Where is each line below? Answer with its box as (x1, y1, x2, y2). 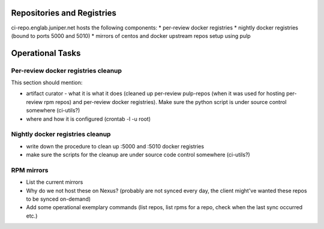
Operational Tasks (11, 48, 81, 58)
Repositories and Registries (11, 8, 117, 18)
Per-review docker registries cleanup (11, 66, 122, 75)
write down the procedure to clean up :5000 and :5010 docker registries (26, 142, 204, 150)
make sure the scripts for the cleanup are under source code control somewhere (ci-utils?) (26, 151, 250, 159)
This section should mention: (11, 79, 83, 87)
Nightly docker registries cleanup (11, 130, 111, 138)
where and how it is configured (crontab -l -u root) (26, 115, 151, 123)
